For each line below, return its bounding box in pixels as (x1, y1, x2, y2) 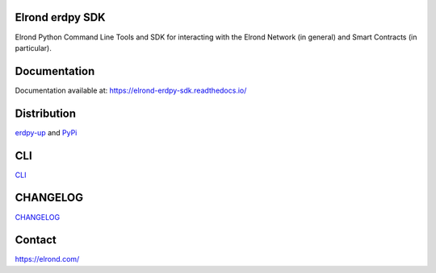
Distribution (15, 106, 77, 120)
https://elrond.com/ (15, 254, 80, 264)
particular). (15, 43, 52, 52)
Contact (15, 234, 57, 247)
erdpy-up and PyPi (15, 127, 78, 137)
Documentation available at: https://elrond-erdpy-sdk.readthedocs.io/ (15, 85, 247, 95)
